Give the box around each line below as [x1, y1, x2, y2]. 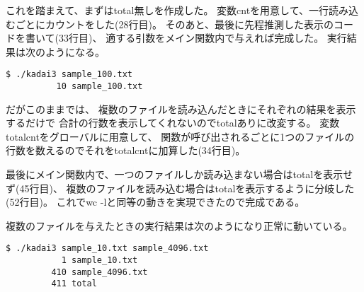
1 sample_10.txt [61, 255, 138, 266]
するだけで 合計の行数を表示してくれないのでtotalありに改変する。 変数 [6, 115, 340, 130]
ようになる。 [45, 44, 105, 59]
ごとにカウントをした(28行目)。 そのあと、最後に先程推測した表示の [15, 16, 334, 31]
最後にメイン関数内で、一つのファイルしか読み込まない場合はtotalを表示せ [6, 167, 353, 182]
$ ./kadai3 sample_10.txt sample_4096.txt [6, 243, 209, 254]
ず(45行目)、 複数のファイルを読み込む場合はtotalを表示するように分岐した [6, 180, 355, 195]
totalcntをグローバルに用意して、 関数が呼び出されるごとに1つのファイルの [6, 129, 355, 144]
